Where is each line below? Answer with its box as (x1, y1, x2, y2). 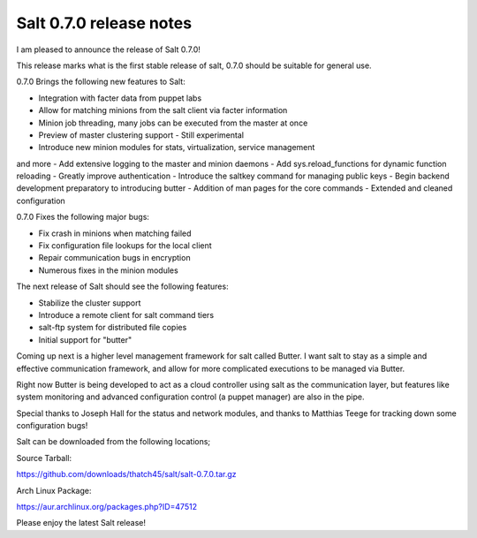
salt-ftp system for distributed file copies (38, 322, 187, 333)
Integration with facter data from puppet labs (38, 93, 202, 103)
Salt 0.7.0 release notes (16, 13, 193, 33)
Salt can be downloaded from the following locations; (16, 436, 211, 447)
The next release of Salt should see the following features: (16, 281, 229, 292)
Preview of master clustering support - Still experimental (38, 129, 245, 140)
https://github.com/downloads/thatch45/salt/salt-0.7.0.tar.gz (16, 469, 238, 480)
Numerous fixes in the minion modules (38, 265, 178, 276)
